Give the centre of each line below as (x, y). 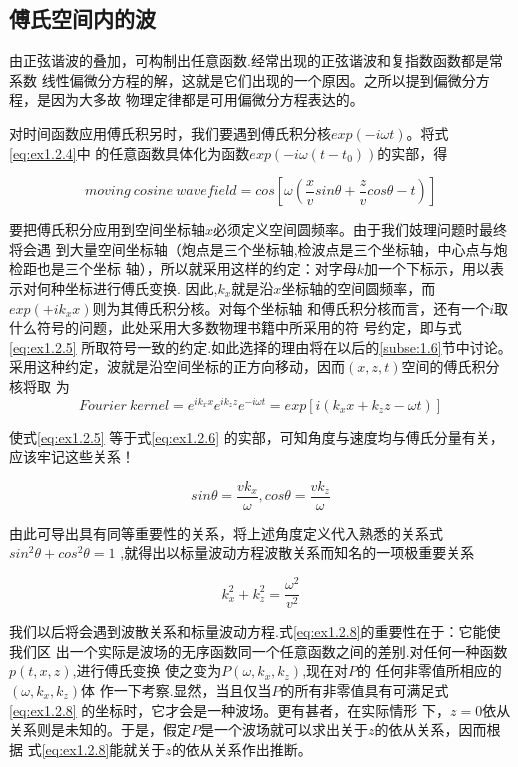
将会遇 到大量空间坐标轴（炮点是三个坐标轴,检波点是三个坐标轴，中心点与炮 (258, 248)
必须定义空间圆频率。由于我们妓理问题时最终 (360, 229)
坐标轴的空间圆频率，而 (358, 287)
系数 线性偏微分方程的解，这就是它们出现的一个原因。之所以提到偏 (228, 79)
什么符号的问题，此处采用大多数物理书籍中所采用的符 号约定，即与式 (235, 327)
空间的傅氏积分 (450, 366)
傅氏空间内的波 (82, 18)
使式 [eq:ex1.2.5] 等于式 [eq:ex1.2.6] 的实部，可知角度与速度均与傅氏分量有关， (256, 436)
